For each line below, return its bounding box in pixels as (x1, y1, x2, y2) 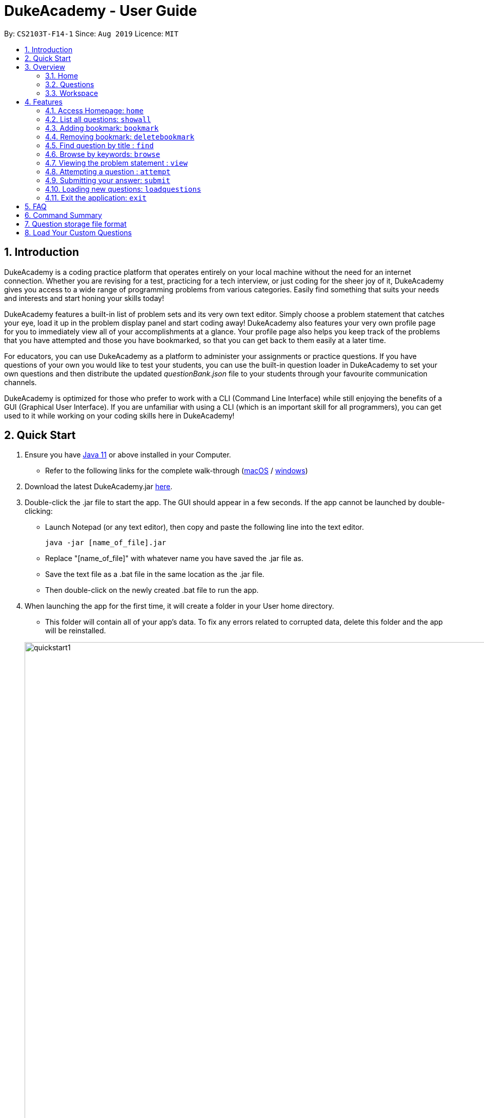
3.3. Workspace (45, 88, 98, 97)
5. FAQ (25, 202, 47, 211)
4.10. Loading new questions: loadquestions (45, 184, 201, 193)
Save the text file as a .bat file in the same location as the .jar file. (45, 570, 265, 579)
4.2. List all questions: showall (45, 114, 151, 124)
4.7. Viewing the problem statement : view (45, 158, 188, 167)
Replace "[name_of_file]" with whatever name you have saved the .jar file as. (45, 554, 304, 563)
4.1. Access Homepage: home (45, 106, 144, 115)
